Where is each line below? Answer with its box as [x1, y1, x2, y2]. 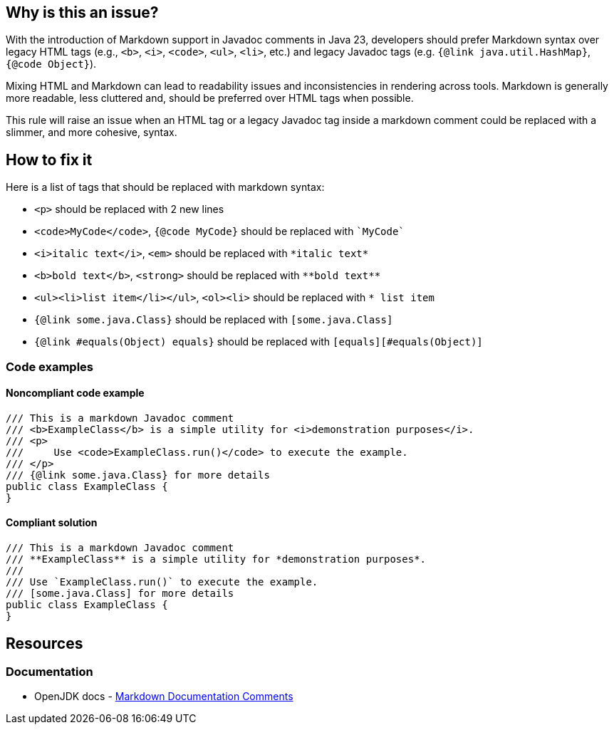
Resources [6, 634, 83, 652]
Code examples [6, 359, 94, 374]
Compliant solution [6, 516, 98, 529]
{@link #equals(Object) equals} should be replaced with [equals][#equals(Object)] [34, 335, 483, 348]
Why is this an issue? [6, 4, 159, 21]
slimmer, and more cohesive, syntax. [6, 126, 177, 139]
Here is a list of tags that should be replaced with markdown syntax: [6, 181, 325, 194]
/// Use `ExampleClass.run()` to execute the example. [6, 576, 318, 588]
